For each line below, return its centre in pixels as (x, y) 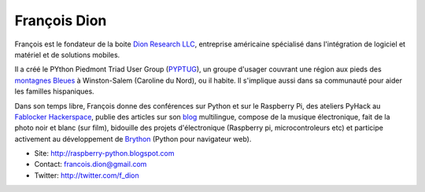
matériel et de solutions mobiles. (67, 54)
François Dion (61, 20)
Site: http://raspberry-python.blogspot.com (104, 153)
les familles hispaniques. (54, 91)
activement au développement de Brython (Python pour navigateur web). (133, 138)
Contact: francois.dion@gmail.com (91, 164)
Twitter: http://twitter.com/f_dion (87, 175)
